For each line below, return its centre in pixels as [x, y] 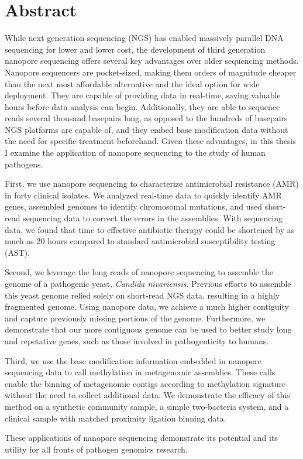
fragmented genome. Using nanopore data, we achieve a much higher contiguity [147, 306]
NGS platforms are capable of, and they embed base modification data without [147, 129]
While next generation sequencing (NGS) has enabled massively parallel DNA [144, 38]
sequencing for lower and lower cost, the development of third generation [135, 49]
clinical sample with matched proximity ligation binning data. [116, 418]
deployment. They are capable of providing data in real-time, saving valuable [143, 95]
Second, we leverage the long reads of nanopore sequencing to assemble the [139, 272]
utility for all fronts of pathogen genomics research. [96, 449]
